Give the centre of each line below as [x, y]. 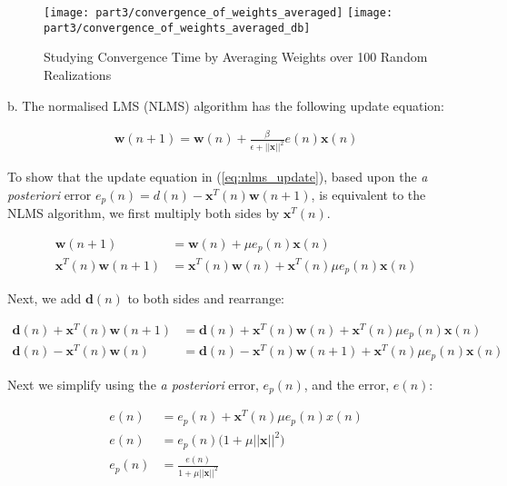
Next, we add [45, 298]
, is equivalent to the [368, 194]
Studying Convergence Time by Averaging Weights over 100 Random [236, 57]
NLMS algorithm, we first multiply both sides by [144, 213]
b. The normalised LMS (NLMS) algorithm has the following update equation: [226, 105]
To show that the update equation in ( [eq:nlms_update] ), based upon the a [218, 177]
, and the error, [347, 384]
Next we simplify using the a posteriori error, [133, 384]
